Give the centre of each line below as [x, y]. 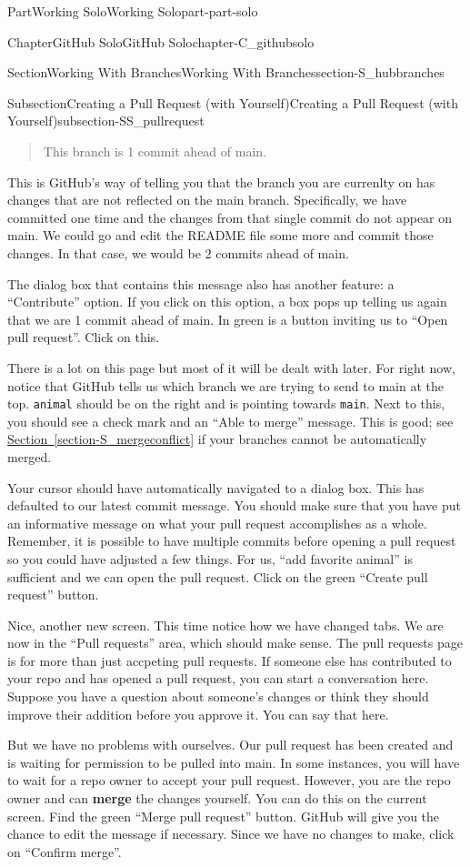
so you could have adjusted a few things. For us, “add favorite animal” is [210, 558]
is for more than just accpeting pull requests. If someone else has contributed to [230, 660]
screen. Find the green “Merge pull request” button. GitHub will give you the [224, 816]
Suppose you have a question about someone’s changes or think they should [218, 696]
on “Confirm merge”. [65, 851]
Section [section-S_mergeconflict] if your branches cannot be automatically [217, 439]
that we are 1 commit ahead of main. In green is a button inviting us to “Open [228, 319]
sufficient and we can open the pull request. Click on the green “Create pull [218, 576]
